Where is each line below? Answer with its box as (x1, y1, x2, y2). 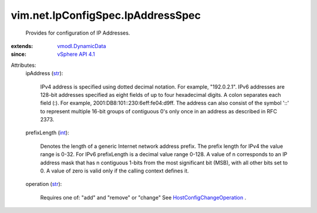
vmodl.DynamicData (57, 42, 106, 49)
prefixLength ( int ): (25, 129, 70, 136)
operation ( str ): (25, 181, 62, 188)
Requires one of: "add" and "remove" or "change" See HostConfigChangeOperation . (40, 194, 247, 201)
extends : (11, 42, 33, 49)
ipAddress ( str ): (25, 70, 63, 77)
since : (11, 50, 26, 58)
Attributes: (11, 62, 36, 69)
